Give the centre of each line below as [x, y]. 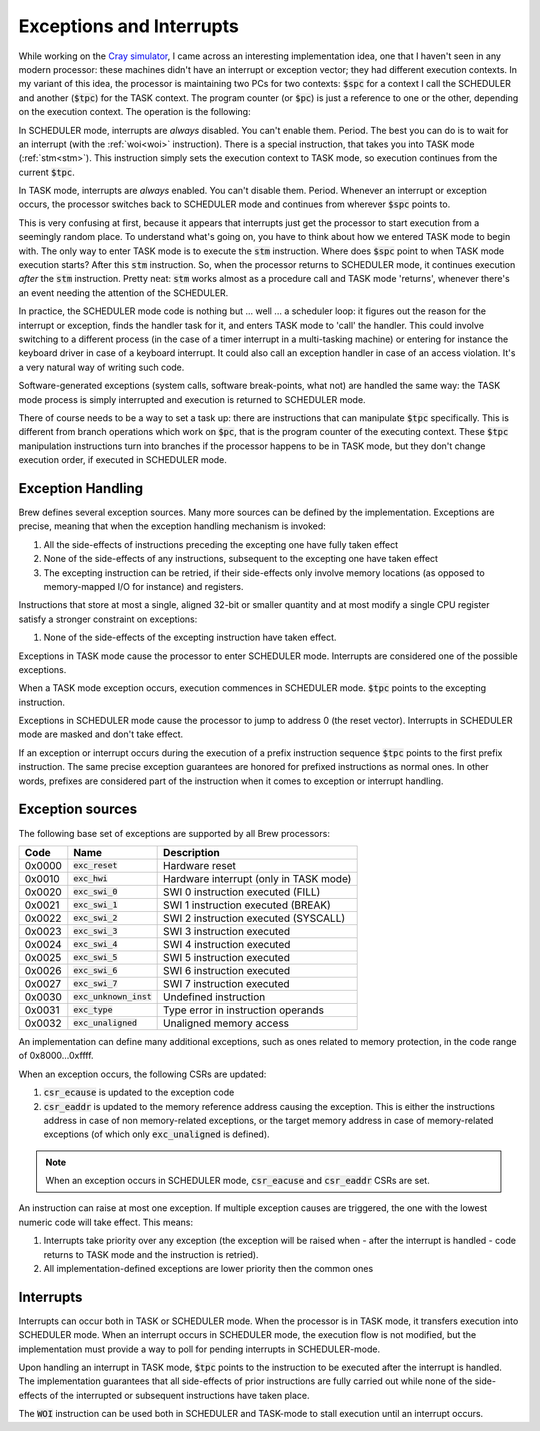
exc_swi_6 [95, 970]
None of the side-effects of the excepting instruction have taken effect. [190, 637]
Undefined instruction [214, 997]
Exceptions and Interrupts [128, 26]
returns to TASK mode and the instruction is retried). [151, 1254]
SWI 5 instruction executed [226, 957]
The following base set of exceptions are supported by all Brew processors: [174, 833]
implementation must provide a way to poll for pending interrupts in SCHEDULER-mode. [199, 1349]
